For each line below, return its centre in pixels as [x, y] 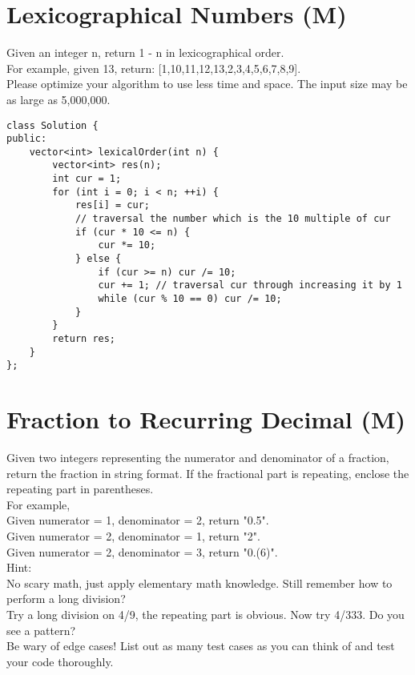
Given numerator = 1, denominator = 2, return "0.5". [138, 520]
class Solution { [52, 125]
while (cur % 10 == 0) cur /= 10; [190, 299]
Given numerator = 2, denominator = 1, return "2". [133, 536]
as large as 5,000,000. [58, 99]
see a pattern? [41, 630]
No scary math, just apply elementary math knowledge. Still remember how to [199, 583]
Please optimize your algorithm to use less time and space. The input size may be [207, 84]
